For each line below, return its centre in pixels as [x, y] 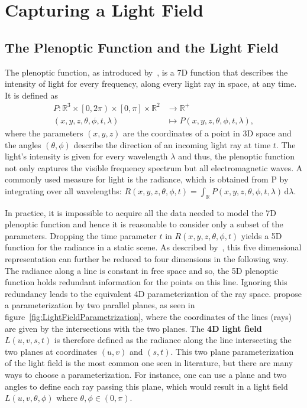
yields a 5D [261, 235]
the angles [23, 144]
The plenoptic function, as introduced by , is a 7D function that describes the [146, 72]
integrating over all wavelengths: [63, 190]
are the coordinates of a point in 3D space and [207, 133]
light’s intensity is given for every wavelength [86, 156]
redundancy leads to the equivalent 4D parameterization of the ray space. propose [153, 293]
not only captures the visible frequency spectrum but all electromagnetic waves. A [154, 167]
